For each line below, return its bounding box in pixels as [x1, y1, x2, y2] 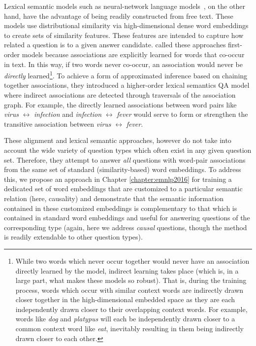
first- [228, 39, 242, 50]
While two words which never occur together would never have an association [15, 255, 250, 266]
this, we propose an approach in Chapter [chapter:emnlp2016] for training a [4, 173, 232, 184]
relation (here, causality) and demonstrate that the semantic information [4, 193, 224, 203]
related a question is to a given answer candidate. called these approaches [4, 39, 226, 50]
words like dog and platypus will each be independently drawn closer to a [15, 313, 235, 324]
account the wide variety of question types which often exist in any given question [4, 144, 252, 155]
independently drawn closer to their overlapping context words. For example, [15, 304, 248, 314]
